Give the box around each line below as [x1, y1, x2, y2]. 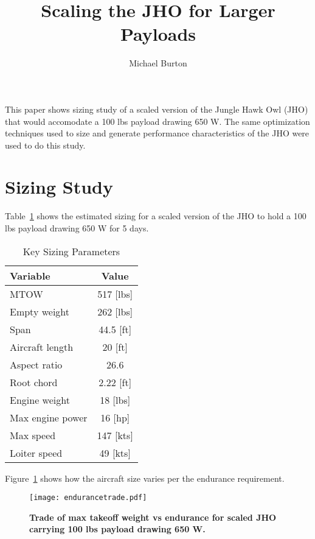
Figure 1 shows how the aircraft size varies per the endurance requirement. [5, 471, 285, 484]
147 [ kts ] [97, 428, 133, 442]
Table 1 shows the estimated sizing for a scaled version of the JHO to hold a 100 [5, 210, 306, 222]
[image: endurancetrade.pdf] [29, 493, 147, 502]
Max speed [10, 428, 56, 442]
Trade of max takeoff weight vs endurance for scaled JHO [29, 510, 277, 523]
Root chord [10, 375, 58, 389]
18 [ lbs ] [100, 392, 131, 407]
